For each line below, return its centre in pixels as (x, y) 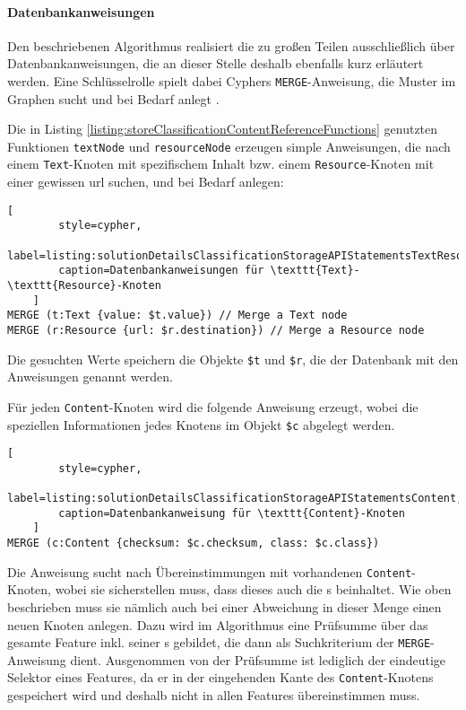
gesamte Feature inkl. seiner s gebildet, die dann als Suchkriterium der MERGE (219, 642)
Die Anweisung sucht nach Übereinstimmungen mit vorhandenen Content (210, 571)
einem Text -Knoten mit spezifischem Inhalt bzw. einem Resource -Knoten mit (221, 164)
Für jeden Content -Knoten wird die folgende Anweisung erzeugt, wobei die (213, 406)
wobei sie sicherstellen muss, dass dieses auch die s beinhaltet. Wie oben (253, 589)
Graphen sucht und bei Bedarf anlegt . (113, 98)
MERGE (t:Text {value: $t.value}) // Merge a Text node (177, 316)
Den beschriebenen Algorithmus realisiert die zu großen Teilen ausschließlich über (231, 45)
